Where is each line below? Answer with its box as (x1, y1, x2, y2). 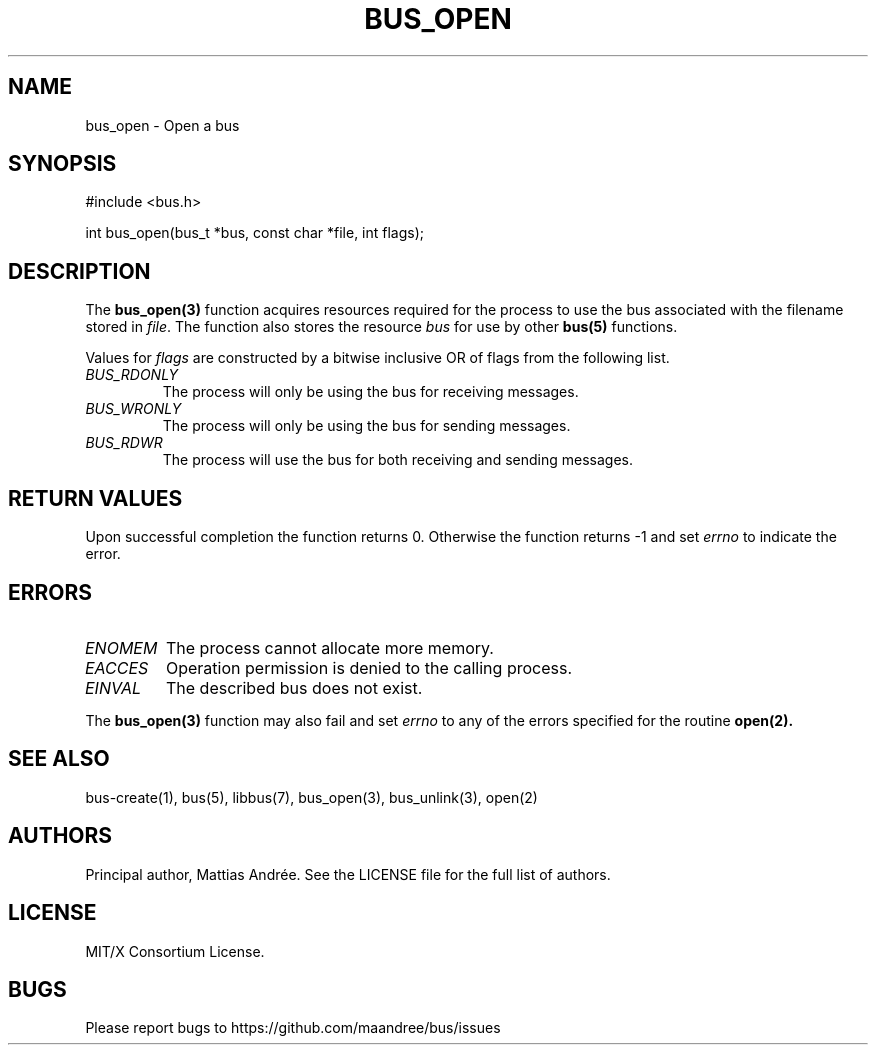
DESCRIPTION (8, 258, 151, 284)
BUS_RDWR (85, 434, 163, 452)
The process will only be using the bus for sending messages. (162, 417, 571, 435)
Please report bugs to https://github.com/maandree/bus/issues (85, 1019, 501, 1037)
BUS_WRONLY (85, 400, 182, 418)
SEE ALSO (8, 746, 110, 772)
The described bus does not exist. (165, 677, 423, 698)
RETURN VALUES (8, 485, 183, 511)
